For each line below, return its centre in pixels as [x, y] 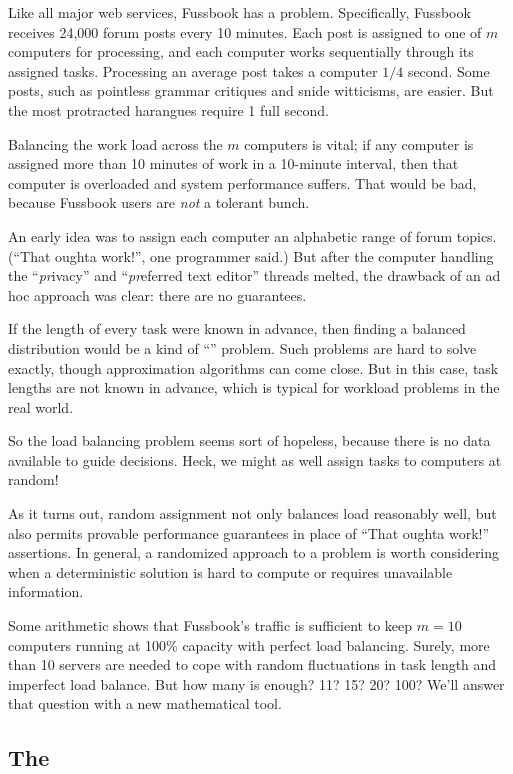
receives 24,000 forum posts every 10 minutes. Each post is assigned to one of [245, 31]
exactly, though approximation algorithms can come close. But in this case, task [253, 367]
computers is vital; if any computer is [359, 143]
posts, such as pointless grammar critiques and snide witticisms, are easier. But [251, 90]
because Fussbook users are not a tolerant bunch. [159, 202]
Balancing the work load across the [115, 143]
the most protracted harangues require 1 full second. [168, 109]
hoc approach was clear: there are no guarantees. [157, 294]
